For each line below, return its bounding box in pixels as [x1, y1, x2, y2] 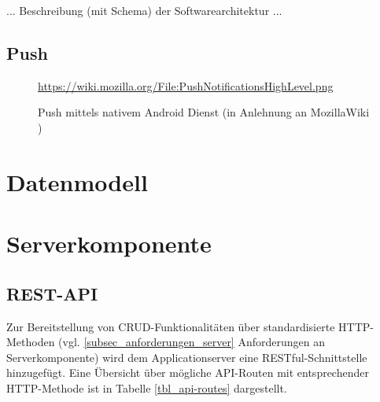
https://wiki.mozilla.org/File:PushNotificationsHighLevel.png [38, 77, 334, 94]
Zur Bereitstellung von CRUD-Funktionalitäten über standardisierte [6, 318, 335, 334]
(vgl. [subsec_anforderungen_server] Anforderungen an [58, 334, 325, 350]
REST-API [6, 281, 98, 305]
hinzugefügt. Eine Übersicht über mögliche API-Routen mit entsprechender [6, 364, 369, 381]
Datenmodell [6, 165, 148, 197]
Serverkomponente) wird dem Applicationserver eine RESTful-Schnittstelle [6, 349, 367, 365]
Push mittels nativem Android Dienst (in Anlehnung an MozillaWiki [38, 104, 370, 120]
